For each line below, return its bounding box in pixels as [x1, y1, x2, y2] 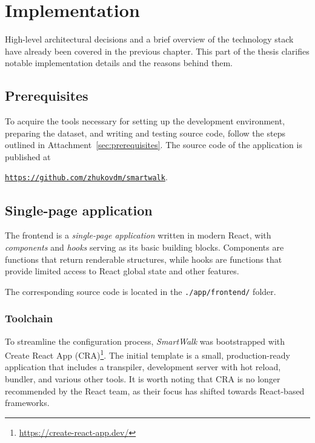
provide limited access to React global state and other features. [5, 265, 239, 277]
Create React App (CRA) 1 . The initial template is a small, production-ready [5, 347, 290, 361]
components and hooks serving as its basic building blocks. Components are [5, 240, 284, 253]
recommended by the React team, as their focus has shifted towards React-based [5, 384, 305, 397]
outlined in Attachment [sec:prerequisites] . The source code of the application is [5, 138, 302, 151]
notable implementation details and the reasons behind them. [5, 56, 233, 69]
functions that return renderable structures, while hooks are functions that [5, 252, 282, 265]
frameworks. [5, 396, 50, 409]
